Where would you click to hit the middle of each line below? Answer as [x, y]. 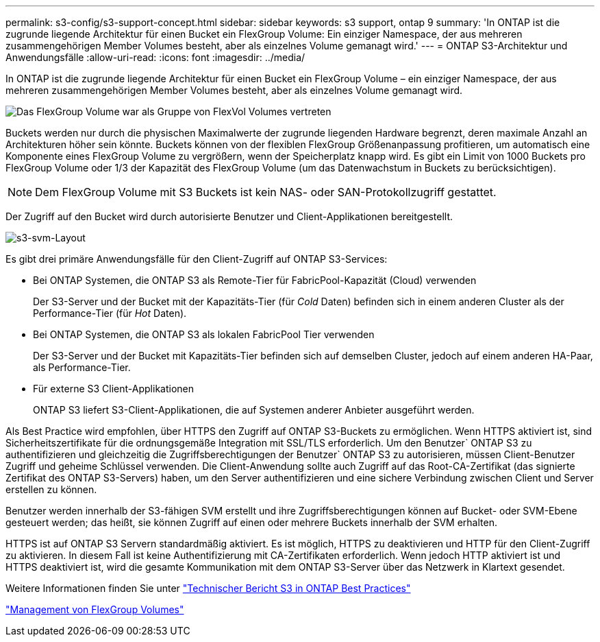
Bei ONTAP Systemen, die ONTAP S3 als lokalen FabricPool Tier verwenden [204, 334]
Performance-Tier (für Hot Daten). [110, 313]
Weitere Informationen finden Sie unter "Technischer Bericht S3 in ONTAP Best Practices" [208, 588]
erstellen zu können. [51, 489]
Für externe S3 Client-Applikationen [113, 389]
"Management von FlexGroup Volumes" [95, 609]
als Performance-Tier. [82, 367]
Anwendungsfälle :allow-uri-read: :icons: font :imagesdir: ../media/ [155, 57]
